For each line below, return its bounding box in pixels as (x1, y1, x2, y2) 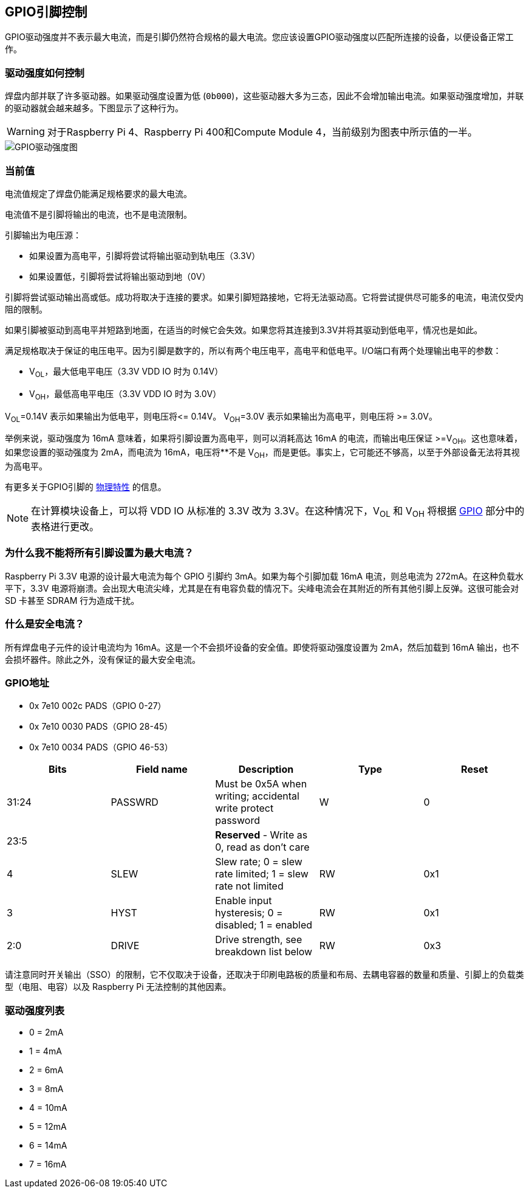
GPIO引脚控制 (5, 4, 87, 19)
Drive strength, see (215, 933, 302, 946)
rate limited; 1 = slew (215, 868, 309, 880)
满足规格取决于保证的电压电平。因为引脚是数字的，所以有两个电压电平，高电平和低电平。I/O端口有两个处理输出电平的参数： (5, 345, 502, 356)
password (215, 814, 260, 827)
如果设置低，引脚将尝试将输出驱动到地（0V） (29, 271, 211, 282)
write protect (215, 802, 274, 815)
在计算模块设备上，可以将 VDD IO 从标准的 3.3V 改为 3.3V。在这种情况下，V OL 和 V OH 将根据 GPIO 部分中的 (31, 504, 525, 519)
